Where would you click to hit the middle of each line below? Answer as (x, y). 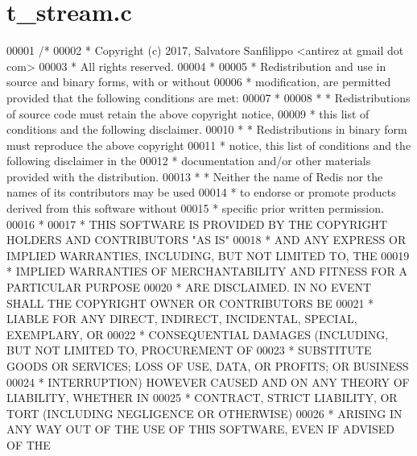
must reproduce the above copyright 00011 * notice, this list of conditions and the (209, 145)
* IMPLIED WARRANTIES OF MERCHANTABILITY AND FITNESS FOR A (207, 271)
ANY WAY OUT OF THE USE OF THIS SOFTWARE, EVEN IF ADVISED (201, 429)
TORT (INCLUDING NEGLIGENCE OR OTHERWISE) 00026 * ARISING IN (204, 413)
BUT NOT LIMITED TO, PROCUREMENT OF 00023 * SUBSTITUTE (189, 350)
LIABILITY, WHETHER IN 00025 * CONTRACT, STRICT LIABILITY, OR (202, 398)
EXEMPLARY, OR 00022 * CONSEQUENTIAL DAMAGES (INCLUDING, (198, 334)
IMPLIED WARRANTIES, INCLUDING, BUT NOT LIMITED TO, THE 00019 (208, 255)
